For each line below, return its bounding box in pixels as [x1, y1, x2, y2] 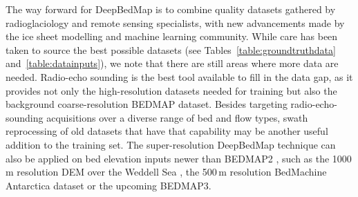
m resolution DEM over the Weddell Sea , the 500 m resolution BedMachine [6, 165, 327, 179]
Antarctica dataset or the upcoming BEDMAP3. [6, 178, 211, 192]
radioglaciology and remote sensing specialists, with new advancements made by [6, 15, 345, 30]
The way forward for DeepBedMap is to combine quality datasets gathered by [6, 2, 336, 16]
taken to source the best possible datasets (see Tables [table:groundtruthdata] [6, 42, 336, 57]
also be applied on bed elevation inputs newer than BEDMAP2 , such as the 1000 [6, 151, 352, 165]
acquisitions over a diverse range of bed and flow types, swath [46, 110, 308, 124]
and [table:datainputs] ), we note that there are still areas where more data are [6, 56, 339, 71]
